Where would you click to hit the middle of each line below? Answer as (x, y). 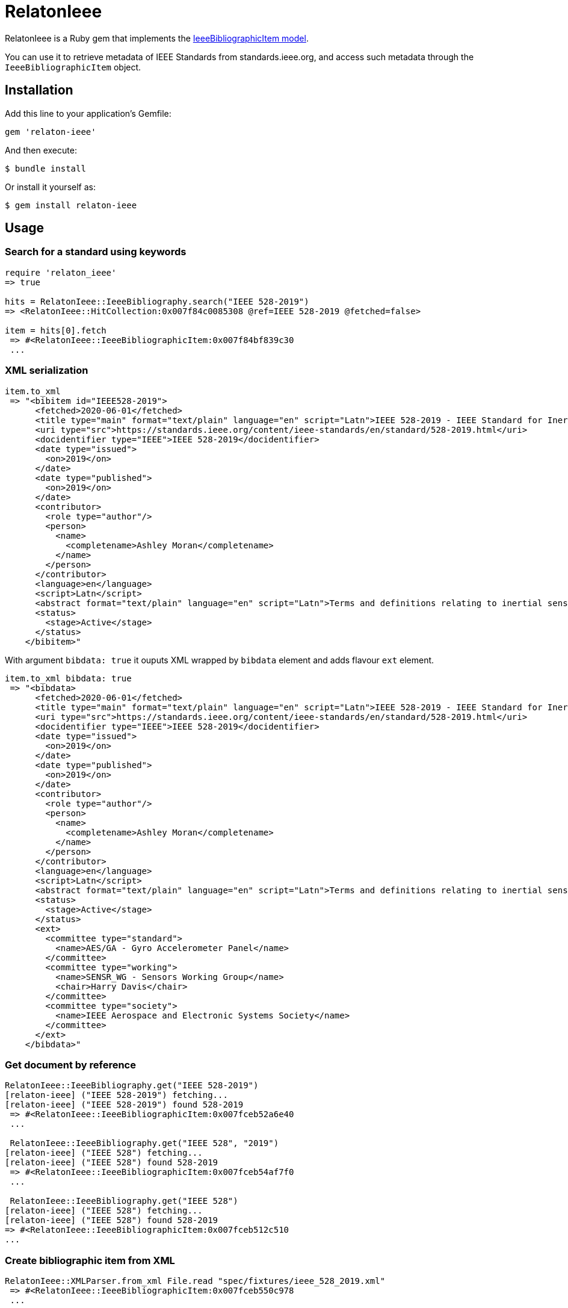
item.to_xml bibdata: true (68, 678)
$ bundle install (45, 168)
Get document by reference (70, 1065)
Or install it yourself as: (50, 187)
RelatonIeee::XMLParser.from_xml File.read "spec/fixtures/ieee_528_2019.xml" (195, 1281)
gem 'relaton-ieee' (51, 132)
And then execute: (41, 150)
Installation (39, 90)
